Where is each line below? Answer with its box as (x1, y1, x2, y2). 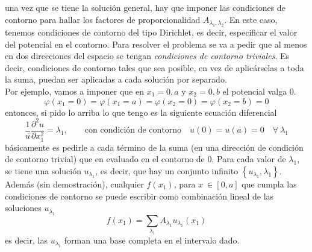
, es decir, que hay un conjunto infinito (95, 164, 239, 177)
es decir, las (5, 233, 48, 246)
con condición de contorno (84, 126, 182, 135)
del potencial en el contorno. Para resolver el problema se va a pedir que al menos (5, 37, 307, 50)
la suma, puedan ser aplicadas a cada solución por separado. (5, 73, 227, 86)
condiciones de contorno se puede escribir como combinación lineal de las (5, 189, 274, 202)
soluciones (5, 201, 42, 214)
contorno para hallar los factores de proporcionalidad (5, 13, 201, 25)
